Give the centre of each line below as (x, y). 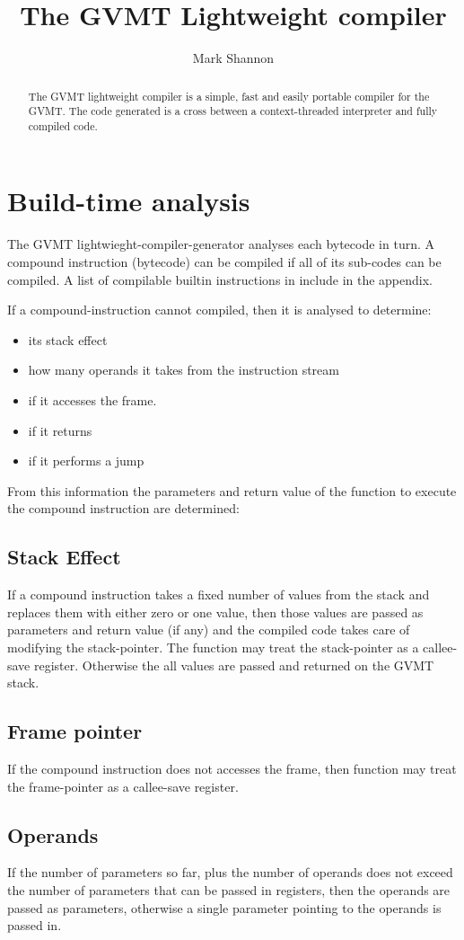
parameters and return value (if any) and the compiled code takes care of (209, 630)
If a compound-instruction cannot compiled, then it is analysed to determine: (219, 310)
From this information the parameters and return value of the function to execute (232, 490)
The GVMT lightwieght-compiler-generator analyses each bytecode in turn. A (221, 244)
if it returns (60, 430)
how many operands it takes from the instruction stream (184, 370)
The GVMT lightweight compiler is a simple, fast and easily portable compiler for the (229, 96)
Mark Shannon (233, 58)
